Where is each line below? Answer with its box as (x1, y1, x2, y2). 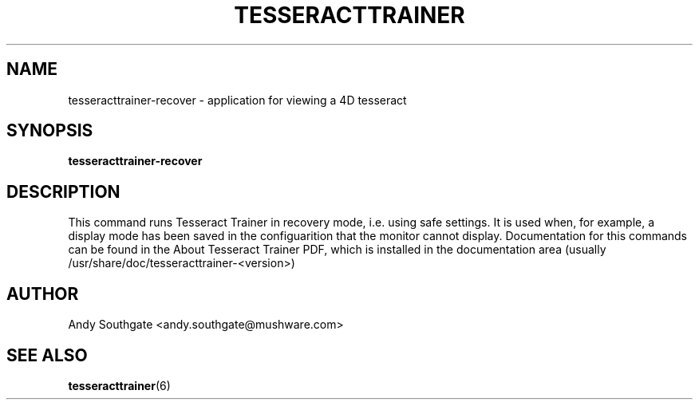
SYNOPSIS (6, 120, 93, 141)
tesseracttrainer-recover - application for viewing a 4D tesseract (68, 93, 407, 107)
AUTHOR (6, 283, 79, 304)
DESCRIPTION (6, 181, 120, 202)
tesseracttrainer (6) (68, 378, 171, 392)
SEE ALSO (6, 345, 88, 365)
